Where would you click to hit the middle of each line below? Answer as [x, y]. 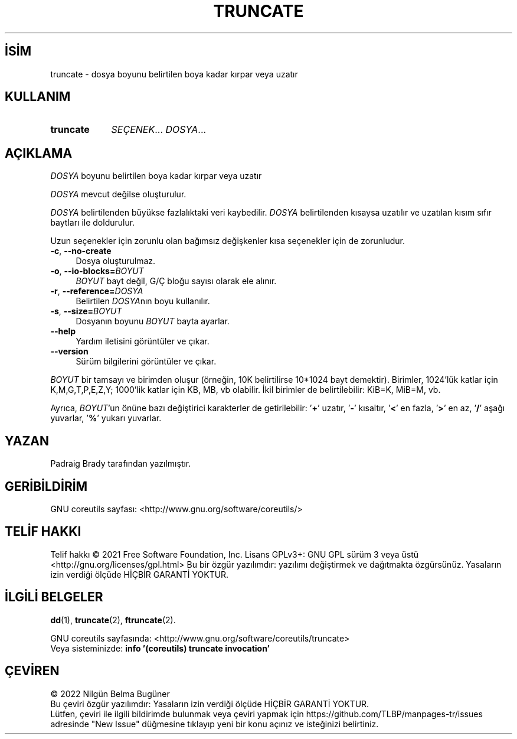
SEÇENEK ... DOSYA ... [159, 130]
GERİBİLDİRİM [46, 486]
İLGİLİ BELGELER [54, 597]
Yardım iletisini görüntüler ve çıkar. [143, 341]
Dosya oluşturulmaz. [116, 261]
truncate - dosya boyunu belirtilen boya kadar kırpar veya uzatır [174, 74]
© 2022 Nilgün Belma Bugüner [110, 694]
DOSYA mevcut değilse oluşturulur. [118, 194]
